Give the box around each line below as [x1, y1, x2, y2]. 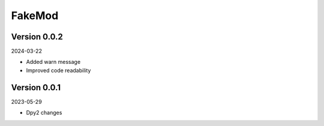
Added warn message [26, 59, 81, 66]
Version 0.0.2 [11, 32, 63, 42]
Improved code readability [26, 66, 91, 74]
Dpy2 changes [26, 109, 62, 116]
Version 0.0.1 [11, 82, 61, 93]
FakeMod [11, 9, 59, 22]
